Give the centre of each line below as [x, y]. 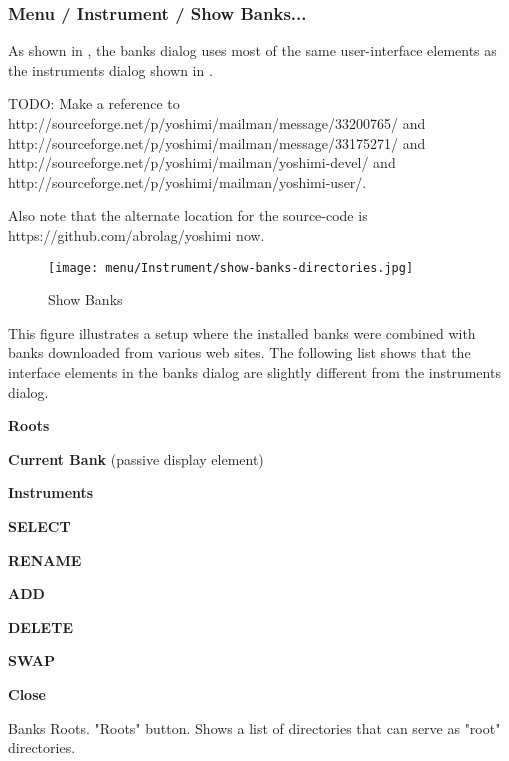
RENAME [45, 559]
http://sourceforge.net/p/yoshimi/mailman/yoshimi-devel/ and [202, 162]
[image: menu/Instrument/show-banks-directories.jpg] [231, 267]
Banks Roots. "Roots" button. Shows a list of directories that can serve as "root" [254, 727]
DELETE [40, 626]
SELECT [39, 525]
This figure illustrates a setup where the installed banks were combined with [242, 332]
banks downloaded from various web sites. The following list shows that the [239, 352]
